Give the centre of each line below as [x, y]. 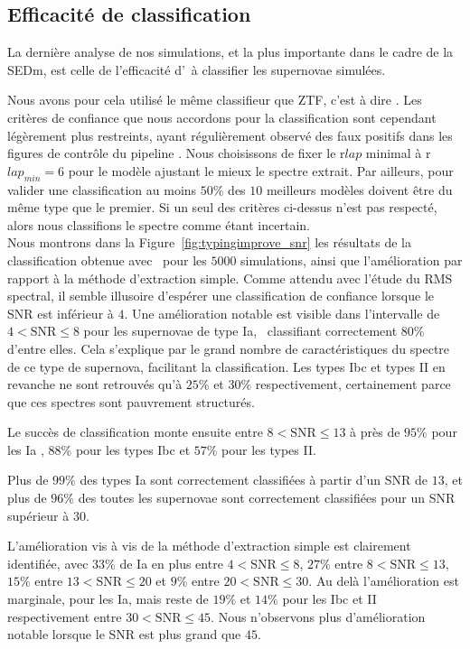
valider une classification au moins [102, 189]
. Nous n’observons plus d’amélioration [318, 616]
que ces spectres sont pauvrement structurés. [131, 401]
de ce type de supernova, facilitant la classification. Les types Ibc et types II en [226, 366]
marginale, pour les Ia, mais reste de [108, 599]
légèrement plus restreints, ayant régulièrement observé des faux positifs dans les [230, 135]
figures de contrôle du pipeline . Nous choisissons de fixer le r [176, 153]
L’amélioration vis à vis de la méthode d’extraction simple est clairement [209, 546]
